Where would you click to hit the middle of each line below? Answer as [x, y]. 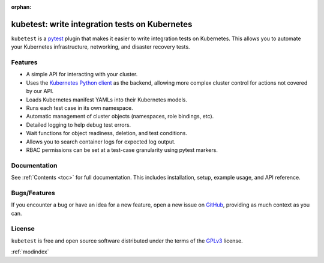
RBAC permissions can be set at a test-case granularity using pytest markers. [122, 150]
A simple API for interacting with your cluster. [82, 74]
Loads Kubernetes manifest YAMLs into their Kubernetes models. [106, 100]
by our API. [40, 91]
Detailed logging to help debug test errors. [79, 125]
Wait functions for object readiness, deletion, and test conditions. [107, 133]
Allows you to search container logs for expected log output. [101, 142]
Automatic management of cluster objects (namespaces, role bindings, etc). [120, 116]
